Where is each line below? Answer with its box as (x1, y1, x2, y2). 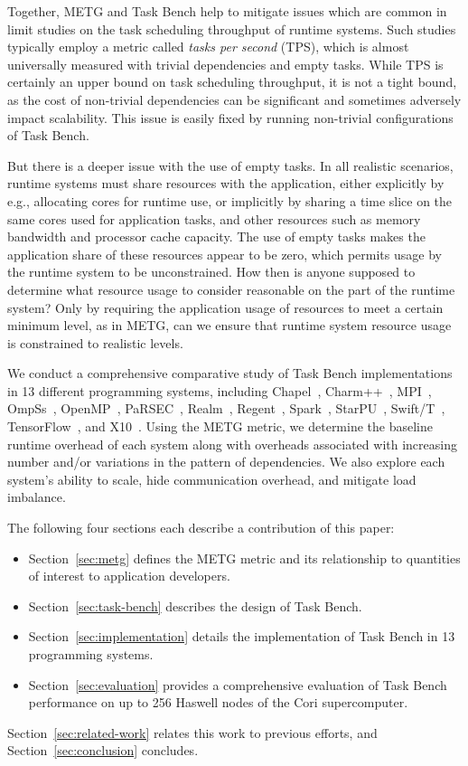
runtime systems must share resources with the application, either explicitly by (7, 174, 445, 193)
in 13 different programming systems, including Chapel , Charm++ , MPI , (7, 381, 432, 400)
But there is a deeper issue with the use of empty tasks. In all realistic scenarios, (7, 156, 454, 175)
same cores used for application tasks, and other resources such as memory (7, 209, 421, 228)
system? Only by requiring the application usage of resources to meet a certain (7, 298, 444, 317)
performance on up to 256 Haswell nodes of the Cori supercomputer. (28, 693, 408, 712)
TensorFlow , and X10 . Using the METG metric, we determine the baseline (7, 417, 433, 436)
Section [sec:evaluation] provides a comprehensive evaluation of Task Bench (28, 675, 447, 694)
